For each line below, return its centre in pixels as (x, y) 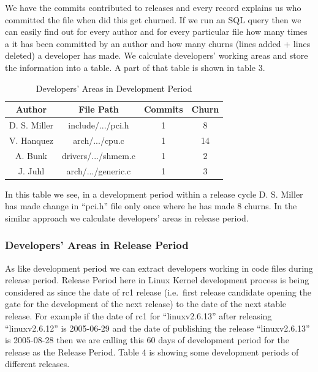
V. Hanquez (31, 140)
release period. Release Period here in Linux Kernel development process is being (157, 280)
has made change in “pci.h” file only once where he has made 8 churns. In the (151, 206)
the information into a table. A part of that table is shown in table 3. (135, 67)
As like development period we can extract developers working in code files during (159, 268)
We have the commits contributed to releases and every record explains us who (153, 7)
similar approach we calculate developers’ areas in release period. (127, 218)
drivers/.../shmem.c (98, 155)
